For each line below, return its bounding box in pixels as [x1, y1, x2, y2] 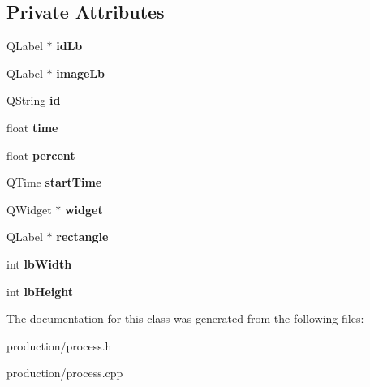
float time [6, 118, 58, 135]
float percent [6, 146, 75, 163]
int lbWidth [6, 255, 72, 272]
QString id [6, 92, 61, 109]
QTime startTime [6, 174, 102, 191]
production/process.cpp [6, 364, 123, 381]
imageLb [56, 64, 105, 81]
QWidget [6, 200, 52, 217]
